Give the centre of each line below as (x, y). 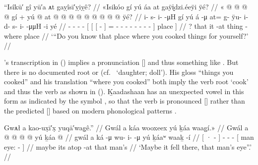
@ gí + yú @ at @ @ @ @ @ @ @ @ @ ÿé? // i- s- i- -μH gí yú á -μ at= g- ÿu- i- (126, 16)
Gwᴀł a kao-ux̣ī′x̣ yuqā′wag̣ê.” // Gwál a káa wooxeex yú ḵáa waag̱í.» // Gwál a (126, 127)
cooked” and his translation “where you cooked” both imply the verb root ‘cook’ (126, 82)
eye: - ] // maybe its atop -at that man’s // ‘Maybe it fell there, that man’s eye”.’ (128, 146)
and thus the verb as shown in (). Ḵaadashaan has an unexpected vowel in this (124, 91)
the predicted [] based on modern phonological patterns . (90, 110)
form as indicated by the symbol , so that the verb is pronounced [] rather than (125, 101)
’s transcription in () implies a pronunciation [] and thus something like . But (121, 62)
